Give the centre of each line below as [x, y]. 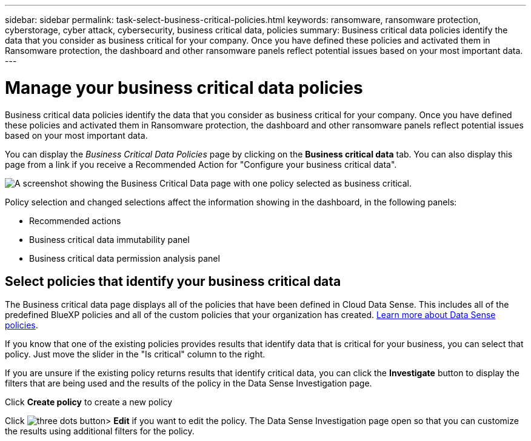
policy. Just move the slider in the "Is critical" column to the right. [135, 354]
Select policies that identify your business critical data [173, 281]
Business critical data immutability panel [109, 239]
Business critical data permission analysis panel [125, 258]
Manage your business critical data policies [184, 88]
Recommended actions [75, 220]
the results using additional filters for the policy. [100, 431]
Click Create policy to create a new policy [89, 402]
